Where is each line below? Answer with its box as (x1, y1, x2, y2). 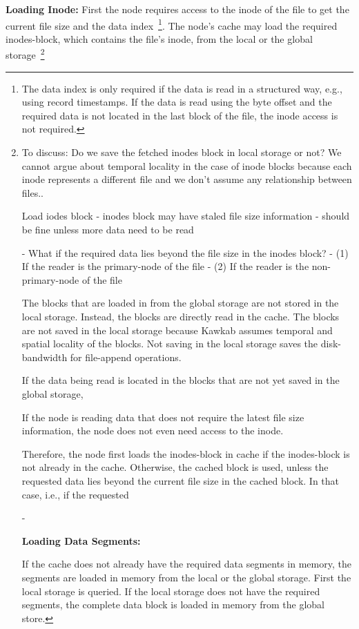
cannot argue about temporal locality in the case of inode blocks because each (21, 158, 352, 173)
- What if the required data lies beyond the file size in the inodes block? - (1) (21, 245, 349, 260)
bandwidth (21, 349, 68, 364)
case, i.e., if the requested (21, 487, 129, 501)
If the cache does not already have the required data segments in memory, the (21, 557, 351, 571)
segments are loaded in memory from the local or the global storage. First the (21, 570, 351, 584)
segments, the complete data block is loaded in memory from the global (21, 597, 324, 612)
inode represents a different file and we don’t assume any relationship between (21, 172, 352, 186)
